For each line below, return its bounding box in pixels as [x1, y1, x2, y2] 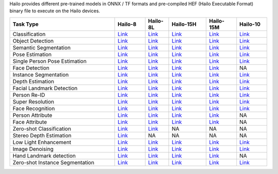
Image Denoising [12, 145, 54, 152]
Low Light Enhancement [12, 138, 72, 146]
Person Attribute [12, 111, 53, 118]
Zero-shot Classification [12, 125, 72, 132]
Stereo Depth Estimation [12, 132, 72, 139]
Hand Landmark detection [12, 152, 76, 159]
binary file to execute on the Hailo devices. [9, 8, 100, 14]
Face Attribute [12, 118, 47, 126]
